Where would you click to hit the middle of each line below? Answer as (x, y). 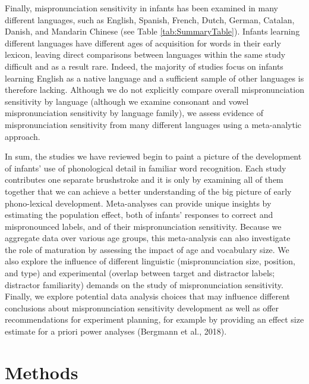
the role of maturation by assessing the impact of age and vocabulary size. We (147, 249)
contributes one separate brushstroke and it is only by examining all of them (144, 179)
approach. (23, 136)
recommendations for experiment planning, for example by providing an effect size (154, 319)
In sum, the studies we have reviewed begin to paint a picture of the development (153, 156)
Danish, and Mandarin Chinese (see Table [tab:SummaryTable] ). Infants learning (152, 31)
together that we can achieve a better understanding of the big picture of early (148, 191)
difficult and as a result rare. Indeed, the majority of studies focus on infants (144, 66)
